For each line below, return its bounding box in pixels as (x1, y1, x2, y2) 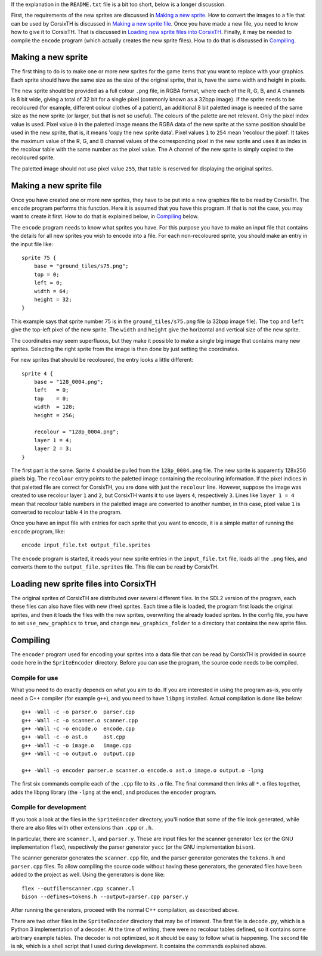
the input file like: (11, 240, 54, 247)
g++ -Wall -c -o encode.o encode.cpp (21, 725, 135, 732)
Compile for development (11, 803, 86, 812)
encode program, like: (11, 527, 66, 535)
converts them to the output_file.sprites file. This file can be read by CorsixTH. (11, 563, 219, 570)
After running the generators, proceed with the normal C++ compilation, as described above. (11, 907, 240, 914)
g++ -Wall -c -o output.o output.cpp (21, 750, 135, 757)
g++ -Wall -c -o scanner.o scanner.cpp (21, 717, 138, 724)
